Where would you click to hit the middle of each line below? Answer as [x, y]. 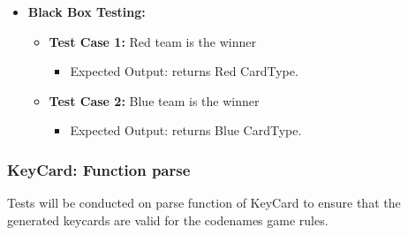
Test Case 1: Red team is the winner [152, 41]
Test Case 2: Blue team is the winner [154, 100]
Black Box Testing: [87, 11]
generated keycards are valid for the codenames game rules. [168, 220]
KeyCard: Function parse [99, 169]
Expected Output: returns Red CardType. [184, 71]
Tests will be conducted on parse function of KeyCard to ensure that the [204, 203]
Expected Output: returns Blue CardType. [186, 130]
